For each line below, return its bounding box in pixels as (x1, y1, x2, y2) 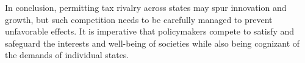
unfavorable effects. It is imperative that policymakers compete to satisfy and (5, 25, 295, 38)
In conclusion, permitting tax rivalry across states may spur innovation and (5, 1, 287, 13)
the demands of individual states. (5, 48, 129, 61)
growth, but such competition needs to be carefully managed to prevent (5, 13, 273, 25)
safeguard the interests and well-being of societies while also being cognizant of (5, 36, 300, 49)
